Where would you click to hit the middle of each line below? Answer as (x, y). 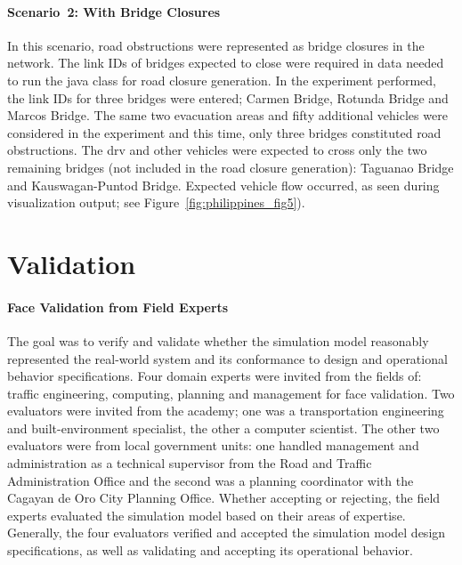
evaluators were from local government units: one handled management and (213, 445)
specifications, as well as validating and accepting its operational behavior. (210, 550)
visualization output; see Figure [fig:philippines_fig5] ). (156, 202)
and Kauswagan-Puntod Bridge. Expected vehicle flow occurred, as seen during (223, 185)
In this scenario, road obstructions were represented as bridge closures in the (216, 45)
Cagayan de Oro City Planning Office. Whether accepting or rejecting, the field (224, 498)
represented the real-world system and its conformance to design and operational (227, 358)
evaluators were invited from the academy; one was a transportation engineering (226, 411)
